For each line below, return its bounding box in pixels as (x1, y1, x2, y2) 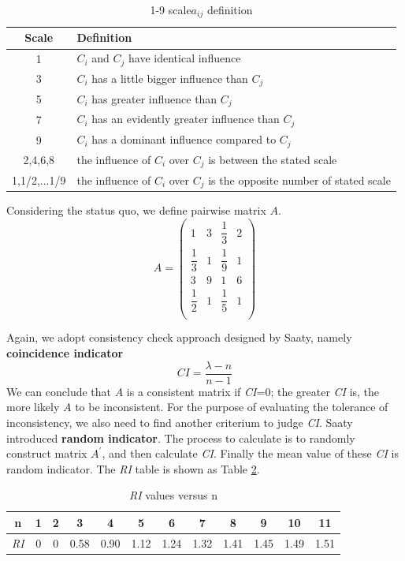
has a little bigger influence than (91, 70, 248, 86)
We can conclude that (6, 383, 111, 399)
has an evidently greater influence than (91, 110, 280, 127)
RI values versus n (128, 487, 217, 503)
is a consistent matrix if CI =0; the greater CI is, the (126, 383, 380, 399)
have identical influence (128, 50, 241, 66)
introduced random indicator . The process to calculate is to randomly (6, 429, 355, 446)
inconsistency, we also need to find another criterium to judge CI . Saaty (6, 413, 353, 430)
